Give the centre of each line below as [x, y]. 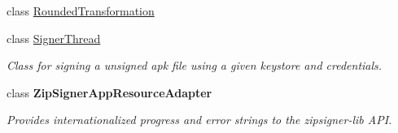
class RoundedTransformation [81, 11]
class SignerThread [54, 38]
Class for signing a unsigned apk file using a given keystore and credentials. [195, 65]
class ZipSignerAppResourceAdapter [109, 92]
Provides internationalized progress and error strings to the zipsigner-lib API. [199, 120]
